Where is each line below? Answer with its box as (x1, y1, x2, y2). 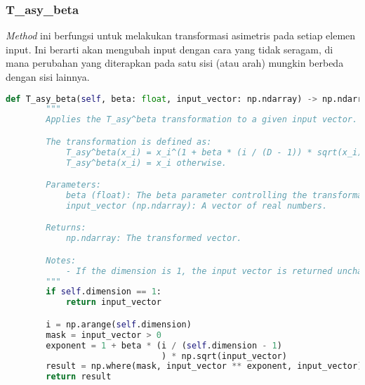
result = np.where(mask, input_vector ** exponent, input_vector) (46, 361, 363, 372)
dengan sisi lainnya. (6, 70, 90, 84)
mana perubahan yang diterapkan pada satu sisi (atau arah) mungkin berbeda (6, 56, 344, 70)
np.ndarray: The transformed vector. (65, 233, 242, 244)
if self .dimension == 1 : (46, 287, 162, 297)
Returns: (46, 223, 86, 233)
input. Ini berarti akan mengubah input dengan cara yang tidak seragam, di (6, 41, 333, 56)
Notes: (46, 255, 77, 266)
